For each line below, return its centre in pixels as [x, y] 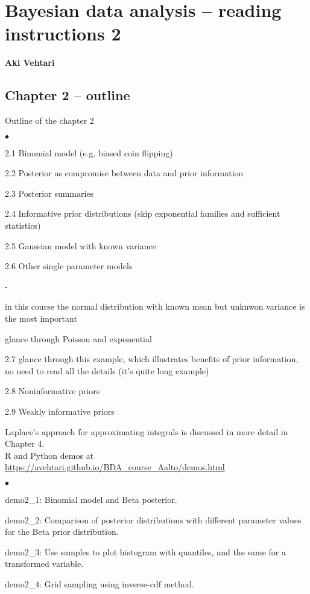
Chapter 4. [25, 443]
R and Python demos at [49, 455]
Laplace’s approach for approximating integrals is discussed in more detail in [147, 431]
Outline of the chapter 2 [49, 120]
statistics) [23, 225]
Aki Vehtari [30, 62]
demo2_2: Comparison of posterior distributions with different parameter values [153, 519]
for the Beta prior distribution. [62, 532]
